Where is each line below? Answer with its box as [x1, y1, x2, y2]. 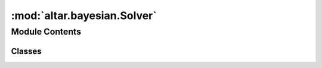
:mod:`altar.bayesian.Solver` [11, 9, 157, 22]
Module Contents [11, 26, 82, 37]
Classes [11, 46, 42, 56]
